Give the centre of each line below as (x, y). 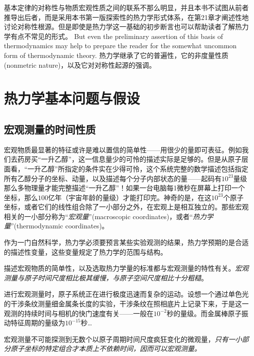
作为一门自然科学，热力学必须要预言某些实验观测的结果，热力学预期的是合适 (126, 242)
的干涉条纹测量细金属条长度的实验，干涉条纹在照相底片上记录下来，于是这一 (126, 304)
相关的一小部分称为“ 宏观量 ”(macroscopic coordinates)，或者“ (99, 216)
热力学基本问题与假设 (72, 98)
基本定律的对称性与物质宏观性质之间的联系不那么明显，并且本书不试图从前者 (126, 7)
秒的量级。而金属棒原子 (204, 313)
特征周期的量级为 (38, 323)
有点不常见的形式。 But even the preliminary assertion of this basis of (117, 36)
